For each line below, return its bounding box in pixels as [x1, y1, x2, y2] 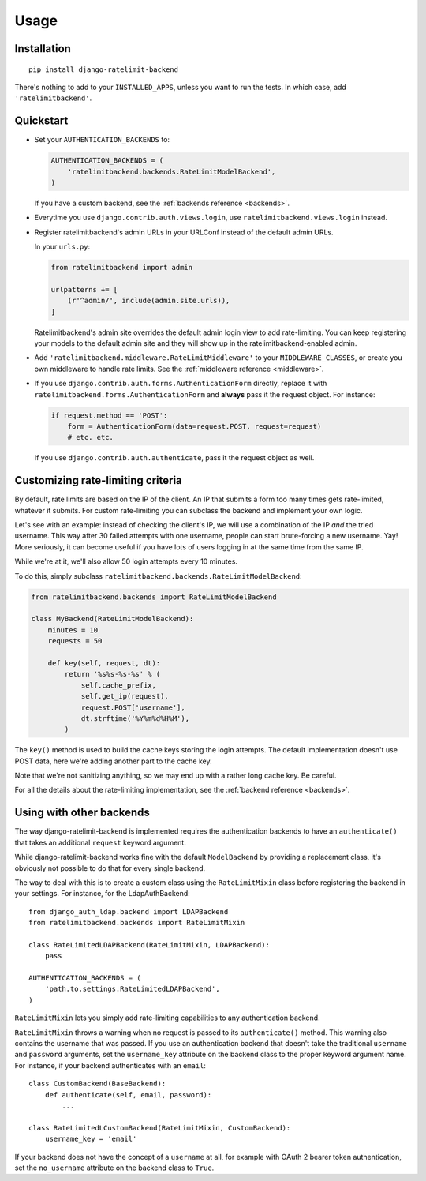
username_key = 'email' [44, 1134, 137, 1144]
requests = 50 [47, 636, 103, 646]
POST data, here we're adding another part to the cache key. [14, 756, 212, 766]
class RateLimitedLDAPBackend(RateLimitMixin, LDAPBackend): [28, 940, 270, 949]
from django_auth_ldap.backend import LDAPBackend [28, 907, 229, 916]
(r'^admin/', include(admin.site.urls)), [67, 296, 230, 306]
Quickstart [14, 114, 69, 128]
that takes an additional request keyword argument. [14, 838, 187, 847]
